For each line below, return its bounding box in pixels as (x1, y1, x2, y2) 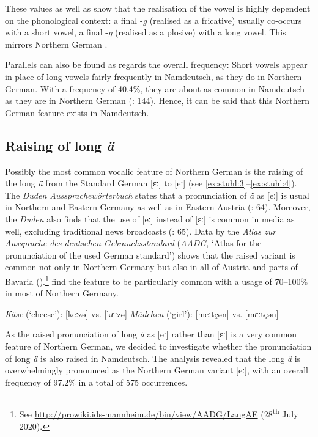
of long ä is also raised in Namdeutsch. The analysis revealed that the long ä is (5, 351, 301, 364)
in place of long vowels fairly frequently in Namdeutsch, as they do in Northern (5, 70, 302, 83)
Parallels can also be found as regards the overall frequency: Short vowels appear (5, 58, 308, 71)
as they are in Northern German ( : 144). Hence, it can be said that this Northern (5, 94, 309, 107)
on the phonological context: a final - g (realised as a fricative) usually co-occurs (5, 13, 302, 26)
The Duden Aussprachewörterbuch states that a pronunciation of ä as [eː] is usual (5, 188, 309, 201)
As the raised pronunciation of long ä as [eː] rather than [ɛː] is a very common (5, 328, 297, 340)
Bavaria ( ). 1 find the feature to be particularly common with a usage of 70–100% (5, 273, 308, 287)
